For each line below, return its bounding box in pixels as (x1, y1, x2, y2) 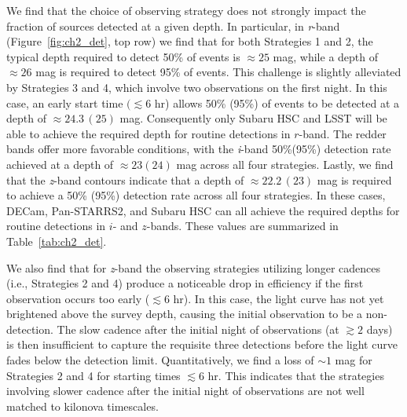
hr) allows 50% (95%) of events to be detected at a (154, 94, 400, 111)
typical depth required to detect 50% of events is (6, 48, 240, 64)
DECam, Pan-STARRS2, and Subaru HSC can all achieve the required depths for (6, 202, 400, 218)
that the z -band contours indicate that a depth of (6, 171, 244, 188)
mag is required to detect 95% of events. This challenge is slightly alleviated (35, 64, 401, 80)
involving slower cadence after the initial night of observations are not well (6, 382, 365, 399)
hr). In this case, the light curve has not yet (173, 290, 384, 306)
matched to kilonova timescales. (6, 397, 159, 414)
